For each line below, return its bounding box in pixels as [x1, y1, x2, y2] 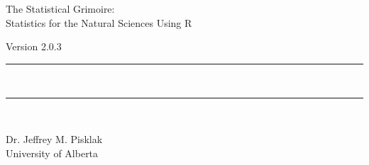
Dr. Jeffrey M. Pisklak [6, 131, 103, 146]
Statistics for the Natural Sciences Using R [6, 15, 192, 30]
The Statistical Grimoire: [6, 1, 115, 16]
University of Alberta [6, 145, 99, 160]
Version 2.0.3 [6, 39, 62, 54]
